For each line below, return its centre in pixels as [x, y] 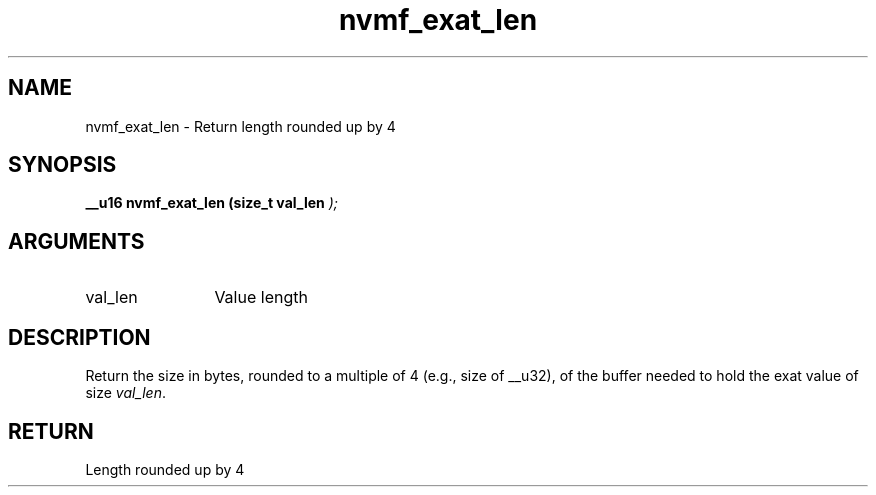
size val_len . [126, 393]
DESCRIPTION [79, 337]
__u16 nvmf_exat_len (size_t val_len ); [212, 203]
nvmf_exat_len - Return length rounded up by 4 [240, 126]
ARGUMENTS [76, 241]
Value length [261, 297]
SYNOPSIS [62, 165]
